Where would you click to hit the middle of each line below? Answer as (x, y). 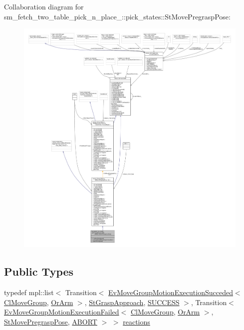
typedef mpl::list (29, 292)
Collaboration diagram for (44, 6)
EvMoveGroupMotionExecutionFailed (62, 312)
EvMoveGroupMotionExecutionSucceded (171, 292)
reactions (136, 321)
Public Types (39, 271)
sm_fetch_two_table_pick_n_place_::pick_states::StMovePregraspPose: (117, 16)
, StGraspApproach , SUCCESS (132, 302)
